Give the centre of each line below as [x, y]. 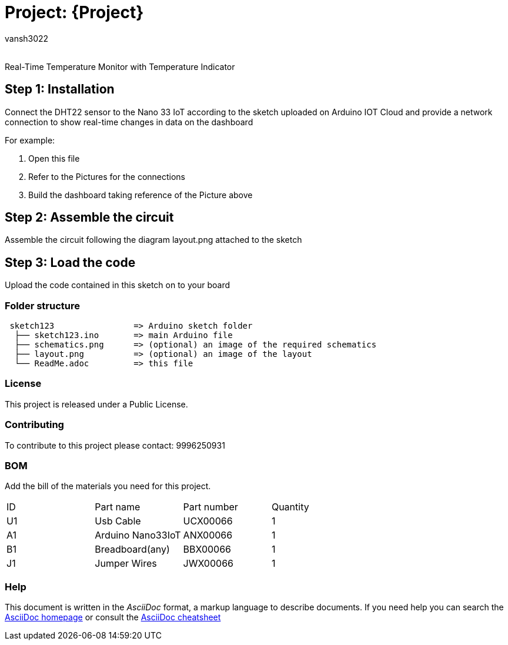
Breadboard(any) [132, 549]
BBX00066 [207, 549]
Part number [210, 507]
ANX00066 [208, 535]
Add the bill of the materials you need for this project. [108, 486]
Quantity [290, 507]
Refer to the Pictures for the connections [107, 176]
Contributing [34, 425]
